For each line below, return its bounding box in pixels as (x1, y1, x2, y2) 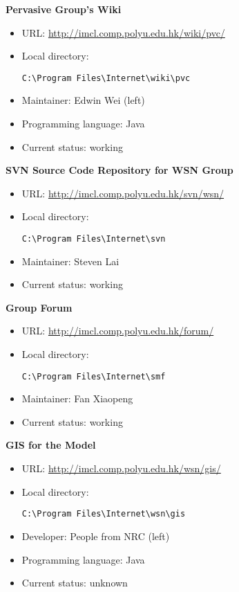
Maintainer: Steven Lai (21, 253, 119, 268)
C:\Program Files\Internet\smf (21, 371, 166, 382)
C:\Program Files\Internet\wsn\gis (21, 509, 186, 519)
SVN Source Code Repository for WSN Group (6, 163, 233, 177)
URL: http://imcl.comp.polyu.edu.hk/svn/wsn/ (21, 186, 224, 200)
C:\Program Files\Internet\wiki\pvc (21, 73, 191, 83)
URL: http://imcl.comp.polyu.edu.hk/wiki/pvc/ (21, 25, 225, 39)
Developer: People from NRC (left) (21, 528, 170, 543)
